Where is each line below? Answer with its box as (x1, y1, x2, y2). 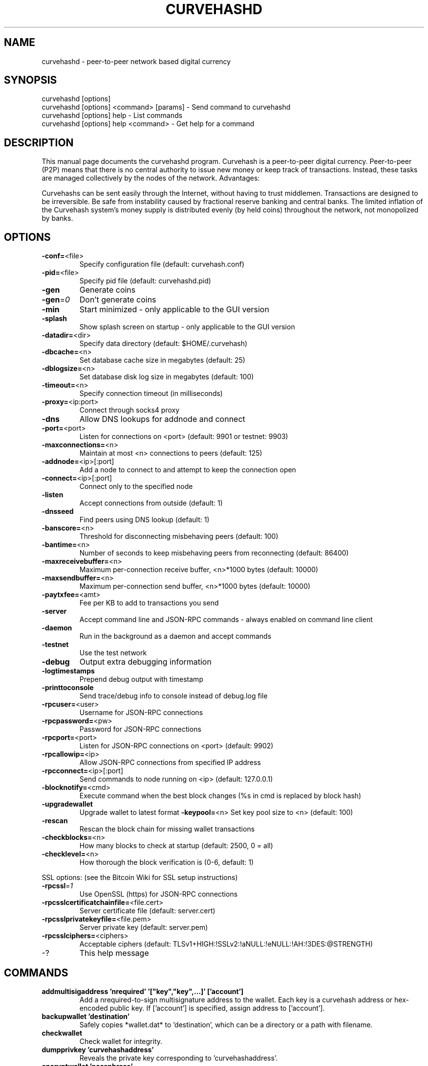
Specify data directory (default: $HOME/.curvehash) (79, 339, 248, 348)
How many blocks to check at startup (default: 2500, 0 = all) (79, 841, 273, 850)
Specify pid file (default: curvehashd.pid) (79, 277, 211, 285)
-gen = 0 (42, 295, 70, 305)
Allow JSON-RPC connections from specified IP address (79, 758, 261, 767)
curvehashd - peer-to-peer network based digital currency (42, 57, 231, 66)
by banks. (42, 214, 73, 223)
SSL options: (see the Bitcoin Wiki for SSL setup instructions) (42, 873, 238, 882)
